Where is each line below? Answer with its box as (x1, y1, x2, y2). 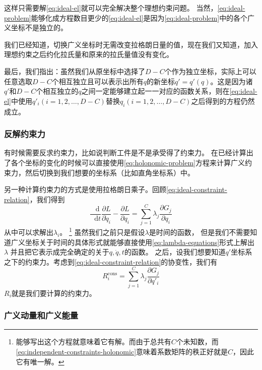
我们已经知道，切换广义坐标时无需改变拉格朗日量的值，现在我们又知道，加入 (4, 39, 258, 49)
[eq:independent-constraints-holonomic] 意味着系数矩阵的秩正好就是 (16, 346, 228, 357)
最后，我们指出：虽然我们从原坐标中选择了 (4, 66, 145, 76)
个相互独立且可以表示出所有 (51, 76, 144, 86)
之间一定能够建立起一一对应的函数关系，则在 (81, 86, 230, 96)
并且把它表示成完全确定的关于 (10, 246, 109, 257)
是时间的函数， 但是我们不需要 (149, 227, 250, 237)
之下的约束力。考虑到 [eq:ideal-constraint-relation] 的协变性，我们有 (4, 256, 218, 267)
